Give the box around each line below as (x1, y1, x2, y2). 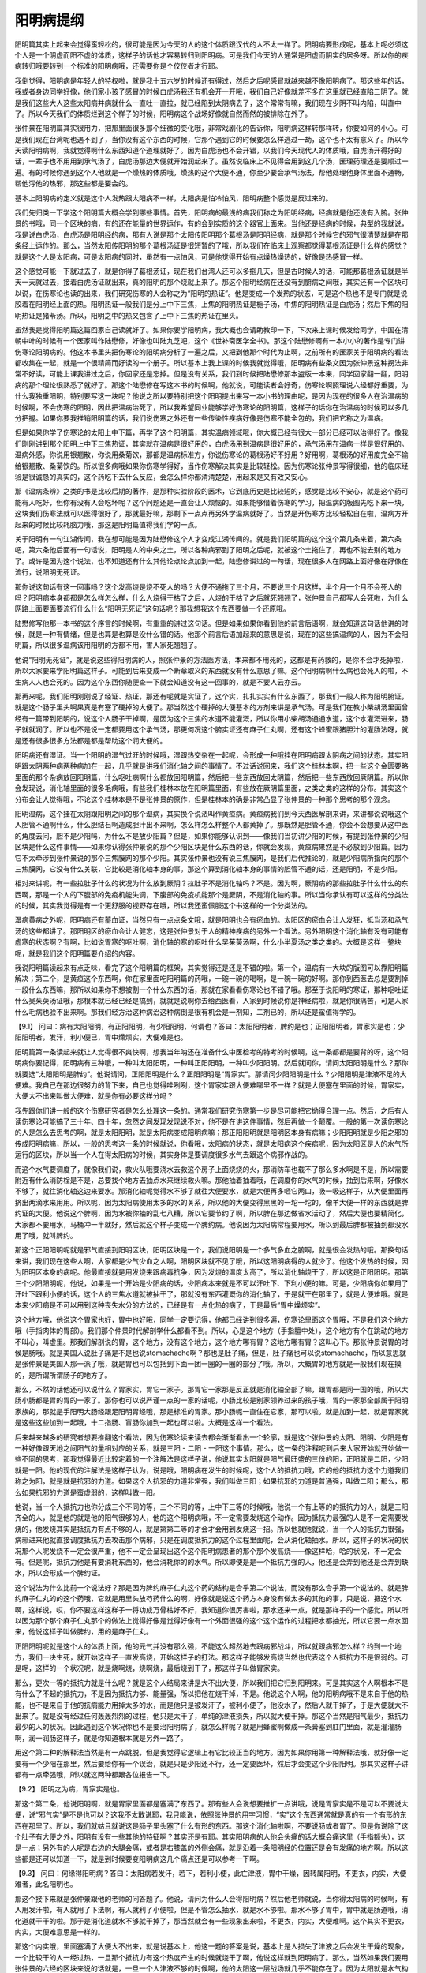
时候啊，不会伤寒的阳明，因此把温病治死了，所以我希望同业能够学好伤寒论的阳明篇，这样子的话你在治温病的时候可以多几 (14, 402, 409, 412)
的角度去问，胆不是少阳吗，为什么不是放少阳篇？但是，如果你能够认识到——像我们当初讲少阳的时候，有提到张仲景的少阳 (14, 831, 409, 840)
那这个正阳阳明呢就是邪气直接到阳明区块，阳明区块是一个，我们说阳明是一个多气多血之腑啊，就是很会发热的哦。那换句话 (14, 1245, 409, 1255)
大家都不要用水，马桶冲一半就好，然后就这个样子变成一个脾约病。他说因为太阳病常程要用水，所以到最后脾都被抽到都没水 (14, 1219, 409, 1229)
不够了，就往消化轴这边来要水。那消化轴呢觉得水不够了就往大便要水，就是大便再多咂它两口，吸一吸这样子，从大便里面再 (14, 1186, 409, 1196)
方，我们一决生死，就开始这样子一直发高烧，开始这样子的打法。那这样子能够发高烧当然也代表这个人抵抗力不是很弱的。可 (14, 1653, 409, 1662)
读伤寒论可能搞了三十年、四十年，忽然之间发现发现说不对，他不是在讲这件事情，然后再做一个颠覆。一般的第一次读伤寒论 (14, 1117, 409, 1126)
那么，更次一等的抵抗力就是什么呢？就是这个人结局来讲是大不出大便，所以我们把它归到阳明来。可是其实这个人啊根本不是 (14, 1678, 409, 1687)
